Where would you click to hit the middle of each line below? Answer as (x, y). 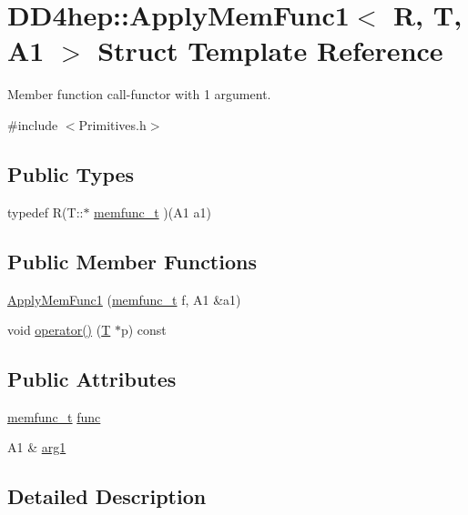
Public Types (71, 173)
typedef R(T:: (46, 212)
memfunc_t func (54, 416)
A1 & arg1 (37, 447)
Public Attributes (92, 379)
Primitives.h (112, 124)
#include (33, 124)
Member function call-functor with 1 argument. (139, 94)
